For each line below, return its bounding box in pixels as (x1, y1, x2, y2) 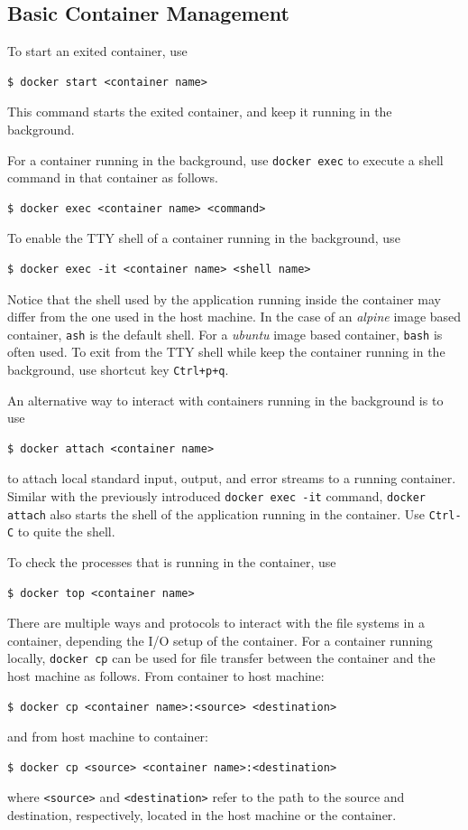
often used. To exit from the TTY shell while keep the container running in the (7, 342, 445, 361)
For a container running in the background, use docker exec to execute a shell (7, 150, 444, 169)
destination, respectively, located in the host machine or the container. (7, 806, 397, 825)
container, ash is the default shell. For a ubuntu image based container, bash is (7, 324, 443, 343)
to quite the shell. (17, 522, 115, 541)
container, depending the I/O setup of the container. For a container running (7, 630, 433, 649)
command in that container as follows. (7, 168, 218, 187)
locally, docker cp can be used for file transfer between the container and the (7, 648, 436, 667)
